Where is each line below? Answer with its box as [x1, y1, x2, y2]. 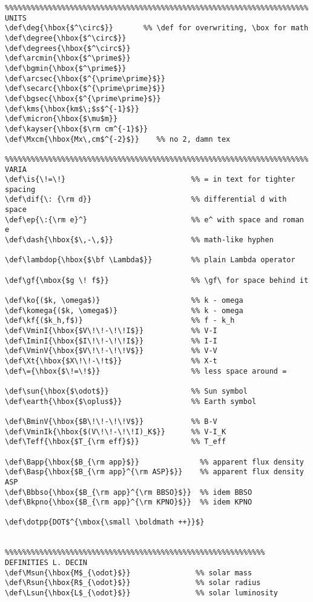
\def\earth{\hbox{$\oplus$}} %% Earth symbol [5, 397, 257, 406]
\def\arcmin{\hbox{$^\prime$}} [5, 54, 131, 63]
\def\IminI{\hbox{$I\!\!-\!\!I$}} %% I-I [5, 336, 217, 345]
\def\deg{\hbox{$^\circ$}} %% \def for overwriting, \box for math [5, 24, 309, 33]
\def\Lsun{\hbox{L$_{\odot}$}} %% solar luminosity [5, 589, 278, 598]
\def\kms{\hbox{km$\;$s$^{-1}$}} [5, 104, 139, 113]
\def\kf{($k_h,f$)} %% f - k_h [5, 316, 235, 325]
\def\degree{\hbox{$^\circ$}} [5, 33, 127, 42]
